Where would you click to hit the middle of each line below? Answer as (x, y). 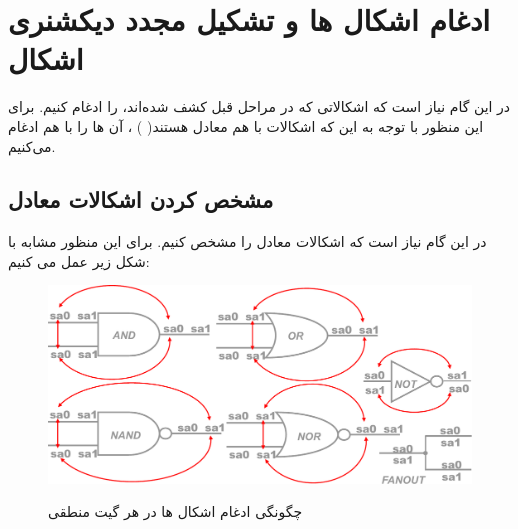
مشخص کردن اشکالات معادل (141, 199)
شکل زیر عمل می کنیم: (79, 260)
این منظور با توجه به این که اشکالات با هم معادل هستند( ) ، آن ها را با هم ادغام (246, 125)
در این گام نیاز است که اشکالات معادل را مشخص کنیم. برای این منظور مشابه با (247, 241)
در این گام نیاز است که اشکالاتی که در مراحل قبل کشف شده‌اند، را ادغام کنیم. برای (259, 106)
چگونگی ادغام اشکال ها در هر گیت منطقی (175, 511)
